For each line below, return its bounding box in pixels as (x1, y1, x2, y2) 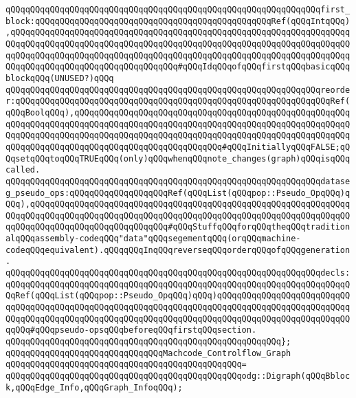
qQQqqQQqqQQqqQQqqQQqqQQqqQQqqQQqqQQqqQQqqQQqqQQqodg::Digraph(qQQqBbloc (5, 371, 351, 381)
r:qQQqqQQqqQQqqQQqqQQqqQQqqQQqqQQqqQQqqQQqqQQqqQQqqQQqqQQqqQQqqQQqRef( (5, 96, 351, 107)
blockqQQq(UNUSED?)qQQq (5, 73, 114, 83)
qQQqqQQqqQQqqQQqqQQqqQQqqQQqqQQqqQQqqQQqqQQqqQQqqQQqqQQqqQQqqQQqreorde (5, 85, 351, 95)
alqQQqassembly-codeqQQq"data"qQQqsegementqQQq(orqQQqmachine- (5, 234, 301, 244)
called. (5, 165, 41, 175)
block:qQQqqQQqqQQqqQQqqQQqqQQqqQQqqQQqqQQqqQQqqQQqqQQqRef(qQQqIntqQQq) (5, 16, 351, 26)
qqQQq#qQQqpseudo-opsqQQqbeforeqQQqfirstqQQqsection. (5, 325, 257, 335)
